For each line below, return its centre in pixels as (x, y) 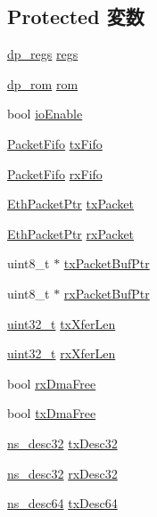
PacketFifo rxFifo (55, 173)
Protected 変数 (76, 16)
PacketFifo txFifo (55, 143)
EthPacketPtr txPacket (71, 204)
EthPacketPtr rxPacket (71, 233)
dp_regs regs (43, 54)
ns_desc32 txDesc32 (62, 443)
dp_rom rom (43, 83)
